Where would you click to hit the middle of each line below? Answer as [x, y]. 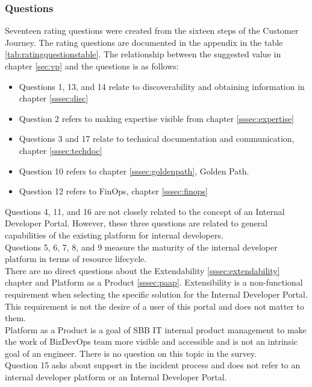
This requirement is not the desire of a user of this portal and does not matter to [154, 306]
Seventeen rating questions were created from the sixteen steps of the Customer [152, 30]
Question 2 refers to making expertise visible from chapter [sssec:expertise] [157, 118]
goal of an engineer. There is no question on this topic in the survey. [131, 353]
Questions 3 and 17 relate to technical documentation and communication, [157, 139]
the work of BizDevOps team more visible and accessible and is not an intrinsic [151, 341]
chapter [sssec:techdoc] [61, 150]
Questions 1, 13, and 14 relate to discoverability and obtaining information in [162, 86]
